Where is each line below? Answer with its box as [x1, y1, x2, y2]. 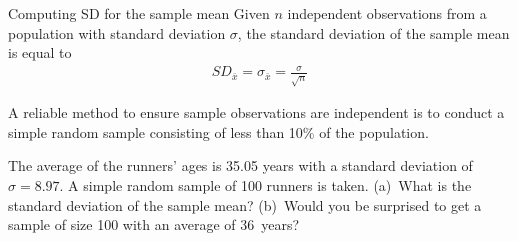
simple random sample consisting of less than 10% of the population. [8, 121, 429, 142]
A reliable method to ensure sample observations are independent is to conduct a [8, 102, 505, 123]
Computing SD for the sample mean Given [8, 3, 270, 23]
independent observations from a [287, 3, 487, 23]
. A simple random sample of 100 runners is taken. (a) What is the [59, 175, 472, 196]
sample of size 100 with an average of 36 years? [8, 214, 300, 235]
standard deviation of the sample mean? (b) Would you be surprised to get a [8, 194, 482, 215]
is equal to [8, 42, 72, 63]
